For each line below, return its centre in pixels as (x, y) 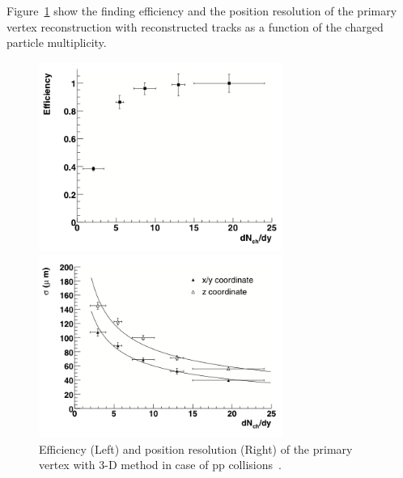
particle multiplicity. (57, 42)
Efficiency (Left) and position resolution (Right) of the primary (196, 448)
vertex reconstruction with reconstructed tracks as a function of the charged (195, 26)
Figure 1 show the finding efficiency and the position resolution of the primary (202, 11)
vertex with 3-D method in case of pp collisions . (160, 465)
